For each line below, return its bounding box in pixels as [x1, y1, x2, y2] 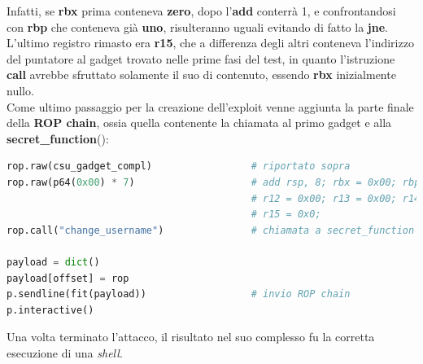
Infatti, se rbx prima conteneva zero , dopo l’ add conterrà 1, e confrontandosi [7, 2, 396, 19]
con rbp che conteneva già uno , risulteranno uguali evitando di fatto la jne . [7, 18, 388, 35]
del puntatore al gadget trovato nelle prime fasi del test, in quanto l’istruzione [7, 50, 395, 67]
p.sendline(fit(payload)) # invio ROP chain [7, 288, 351, 300]
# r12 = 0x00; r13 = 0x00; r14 [251, 192, 421, 204]
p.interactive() [7, 304, 94, 316]
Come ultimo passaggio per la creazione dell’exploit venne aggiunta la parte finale [7, 98, 414, 115]
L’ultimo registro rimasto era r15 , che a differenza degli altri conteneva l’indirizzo [7, 34, 414, 51]
